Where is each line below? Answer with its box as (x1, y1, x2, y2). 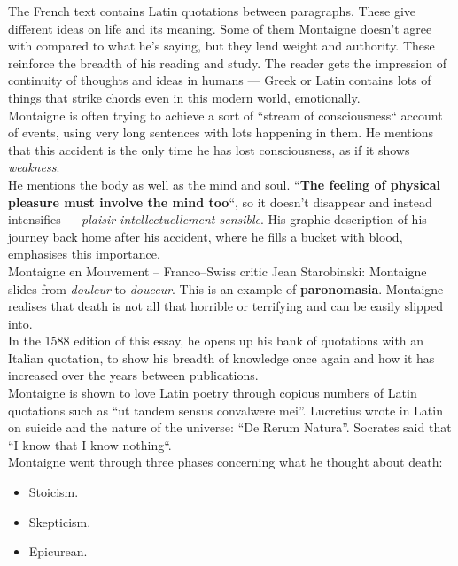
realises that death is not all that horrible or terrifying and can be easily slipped (8, 297, 444, 315)
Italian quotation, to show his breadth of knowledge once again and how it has (8, 348, 435, 367)
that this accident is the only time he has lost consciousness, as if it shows (8, 140, 410, 159)
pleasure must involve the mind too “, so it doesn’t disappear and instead (8, 192, 432, 211)
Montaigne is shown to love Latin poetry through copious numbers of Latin (8, 384, 417, 402)
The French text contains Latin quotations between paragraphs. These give (8, 2, 416, 19)
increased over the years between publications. (8, 366, 259, 384)
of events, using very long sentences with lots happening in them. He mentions (8, 123, 433, 142)
